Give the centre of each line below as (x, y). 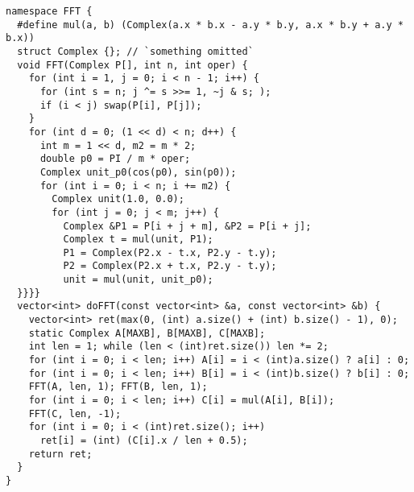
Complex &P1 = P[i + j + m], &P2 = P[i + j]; (187, 226)
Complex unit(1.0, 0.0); (118, 199)
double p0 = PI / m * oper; (115, 159)
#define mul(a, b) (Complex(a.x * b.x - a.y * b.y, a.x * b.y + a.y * (210, 25)
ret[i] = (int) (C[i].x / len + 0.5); (144, 440)
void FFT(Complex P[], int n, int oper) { (132, 65)
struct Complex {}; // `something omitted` (135, 51)
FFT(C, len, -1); (75, 413)
